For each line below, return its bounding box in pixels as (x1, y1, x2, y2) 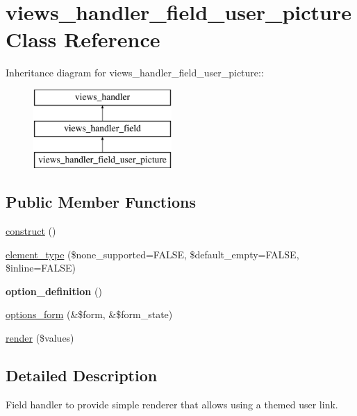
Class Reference (6, 25, 160, 53)
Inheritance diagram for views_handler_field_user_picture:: (6, 65, 264, 80)
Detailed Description (6, 365, 158, 386)
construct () (6, 224, 56, 238)
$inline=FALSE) (6, 260, 76, 275)
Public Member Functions (6, 191, 196, 213)
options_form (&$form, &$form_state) (6, 307, 173, 322)
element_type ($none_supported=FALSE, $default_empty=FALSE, (6, 247, 299, 261)
